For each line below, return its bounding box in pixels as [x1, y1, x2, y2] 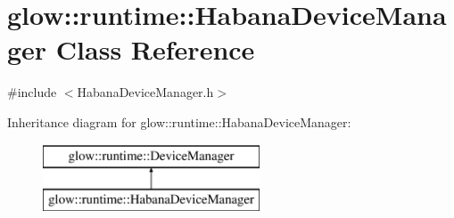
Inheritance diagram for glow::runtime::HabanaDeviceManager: [7, 112, 351, 131]
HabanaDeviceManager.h [77, 83, 214, 101]
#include [7, 83, 57, 101]
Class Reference [55, 31, 255, 68]
